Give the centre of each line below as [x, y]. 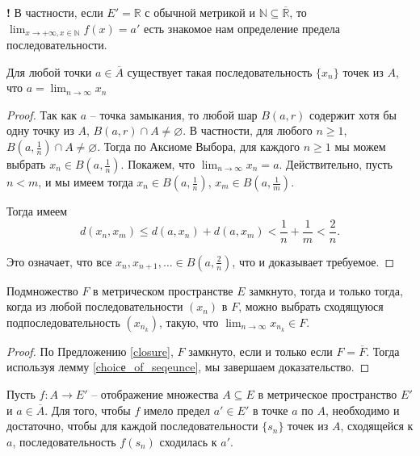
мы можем [360, 146]
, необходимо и [362, 410]
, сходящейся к [377, 426]
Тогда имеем [37, 211]
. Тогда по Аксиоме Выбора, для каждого [199, 146]
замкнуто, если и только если [260, 351]
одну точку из [40, 130]
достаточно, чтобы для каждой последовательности [132, 426]
